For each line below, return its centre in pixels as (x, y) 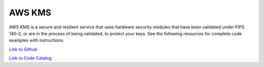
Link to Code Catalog (30, 58)
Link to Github (23, 49)
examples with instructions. (37, 40)
